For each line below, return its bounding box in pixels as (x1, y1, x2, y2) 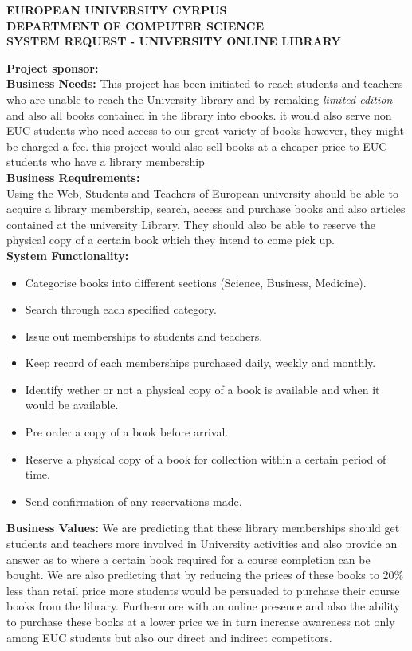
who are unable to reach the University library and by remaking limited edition (6, 90, 393, 107)
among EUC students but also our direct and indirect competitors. (6, 629, 332, 645)
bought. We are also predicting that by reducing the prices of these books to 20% (6, 566, 404, 583)
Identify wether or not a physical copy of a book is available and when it (25, 381, 380, 397)
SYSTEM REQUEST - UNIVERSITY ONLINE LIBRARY (6, 33, 341, 49)
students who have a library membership (6, 153, 205, 170)
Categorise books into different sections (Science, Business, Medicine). (25, 274, 367, 290)
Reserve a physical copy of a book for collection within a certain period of (25, 450, 386, 467)
